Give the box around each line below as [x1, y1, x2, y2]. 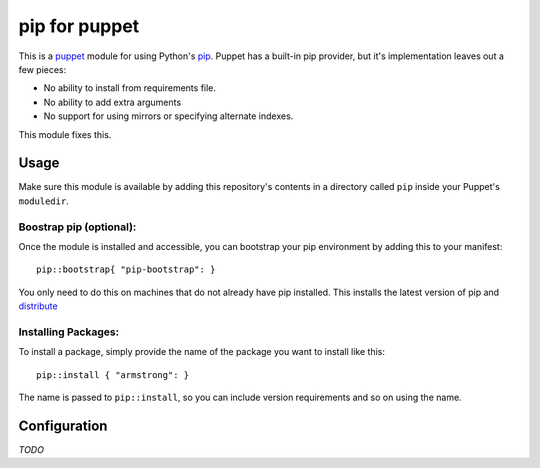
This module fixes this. [18, 128, 112, 140]
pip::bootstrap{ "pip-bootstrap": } [36, 264, 216, 275]
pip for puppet [18, 15, 140, 37]
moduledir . [18, 195, 69, 207]
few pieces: [18, 63, 67, 75]
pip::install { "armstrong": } [36, 369, 190, 380]
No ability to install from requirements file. [43, 82, 217, 94]
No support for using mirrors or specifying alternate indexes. [43, 110, 294, 122]
